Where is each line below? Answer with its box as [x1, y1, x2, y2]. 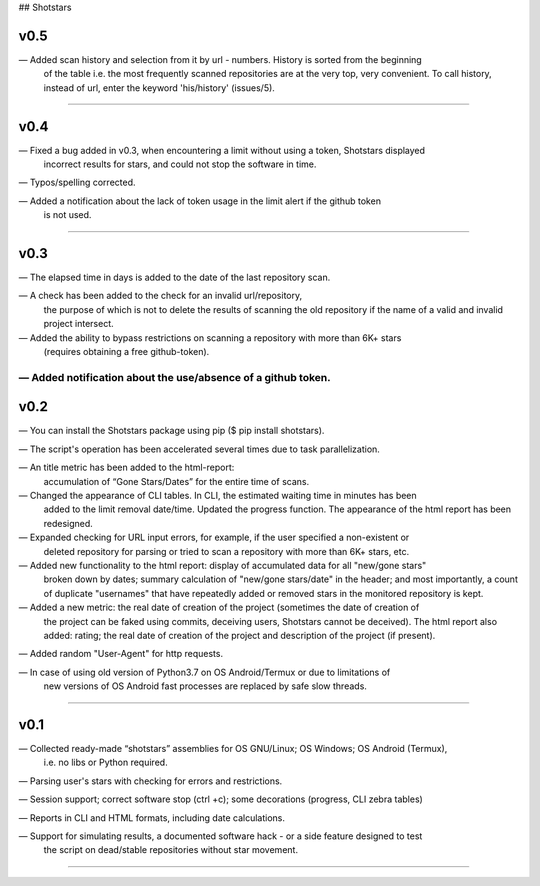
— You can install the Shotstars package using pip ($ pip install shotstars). [18, 425, 325, 437]
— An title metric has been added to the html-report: [18, 461, 235, 474]
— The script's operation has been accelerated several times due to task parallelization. [18, 443, 380, 455]
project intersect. [43, 318, 114, 330]
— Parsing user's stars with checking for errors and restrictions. [18, 775, 283, 787]
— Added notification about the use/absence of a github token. [18, 370, 331, 384]
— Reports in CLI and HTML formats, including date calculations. [18, 811, 285, 824]
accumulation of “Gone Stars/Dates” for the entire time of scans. [43, 475, 310, 487]
